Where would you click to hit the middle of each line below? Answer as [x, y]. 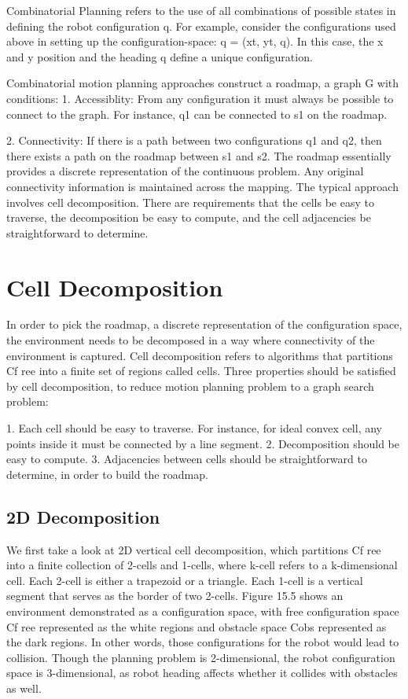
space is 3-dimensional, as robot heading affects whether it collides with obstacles [202, 673]
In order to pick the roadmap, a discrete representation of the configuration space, [204, 324]
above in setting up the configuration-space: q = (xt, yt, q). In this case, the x [195, 41]
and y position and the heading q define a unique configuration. [160, 56]
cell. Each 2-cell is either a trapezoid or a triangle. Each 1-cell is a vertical [185, 580]
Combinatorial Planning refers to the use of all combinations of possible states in [201, 10]
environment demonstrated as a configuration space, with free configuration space [203, 611]
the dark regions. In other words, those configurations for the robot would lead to [203, 642]
